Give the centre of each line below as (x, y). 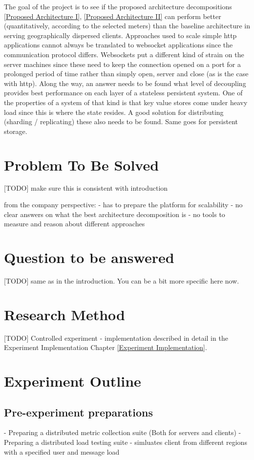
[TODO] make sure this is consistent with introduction (86, 188)
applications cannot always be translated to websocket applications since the (118, 45)
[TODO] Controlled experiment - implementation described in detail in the (116, 338)
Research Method (64, 314)
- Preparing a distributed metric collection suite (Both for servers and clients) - (123, 432)
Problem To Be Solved (82, 164)
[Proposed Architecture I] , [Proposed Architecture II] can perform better (113, 16)
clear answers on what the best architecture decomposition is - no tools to (115, 214)
